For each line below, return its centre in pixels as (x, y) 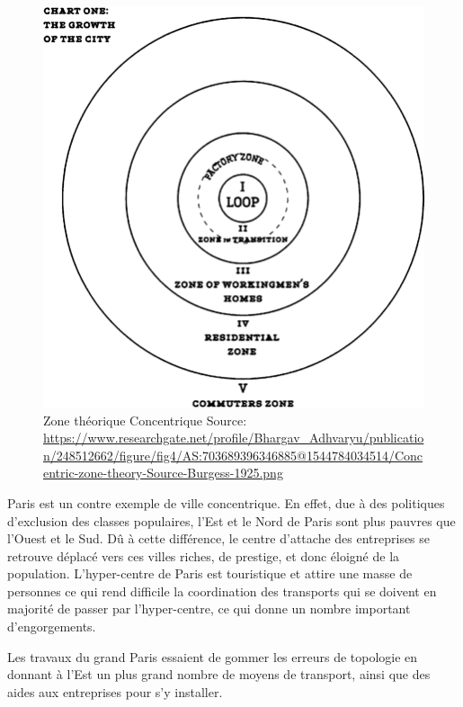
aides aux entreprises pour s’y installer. (115, 691)
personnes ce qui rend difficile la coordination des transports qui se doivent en (222, 591)
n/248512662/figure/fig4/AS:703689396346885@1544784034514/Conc (233, 455)
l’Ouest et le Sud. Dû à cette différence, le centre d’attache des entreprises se (219, 538)
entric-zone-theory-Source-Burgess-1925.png (163, 473)
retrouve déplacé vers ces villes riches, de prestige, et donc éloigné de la (204, 555)
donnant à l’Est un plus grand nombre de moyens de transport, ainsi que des (219, 674)
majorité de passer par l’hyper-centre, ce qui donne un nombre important (209, 609)
